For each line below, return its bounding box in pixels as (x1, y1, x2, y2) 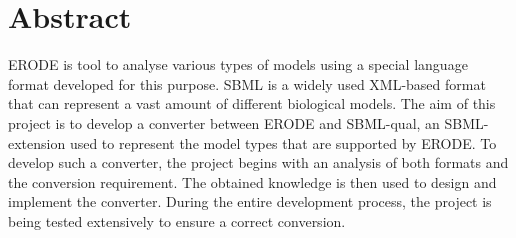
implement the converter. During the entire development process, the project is (8, 191, 492, 212)
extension (8, 132, 66, 153)
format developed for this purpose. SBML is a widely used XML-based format (8, 73, 486, 94)
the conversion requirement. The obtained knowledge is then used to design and (8, 171, 497, 192)
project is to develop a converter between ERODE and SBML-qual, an (8, 112, 440, 133)
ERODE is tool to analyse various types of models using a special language (8, 54, 468, 75)
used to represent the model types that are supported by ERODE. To (69, 132, 497, 153)
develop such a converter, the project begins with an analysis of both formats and (8, 152, 509, 173)
